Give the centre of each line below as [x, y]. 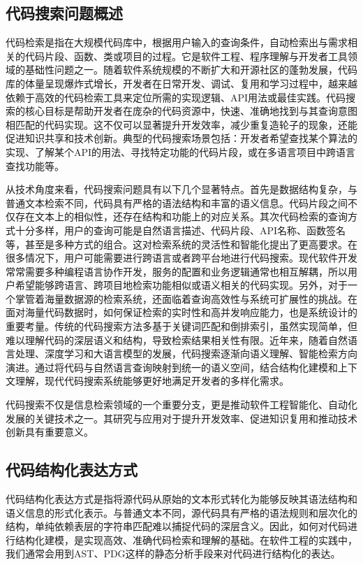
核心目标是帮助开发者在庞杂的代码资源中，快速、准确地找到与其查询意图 [191, 111]
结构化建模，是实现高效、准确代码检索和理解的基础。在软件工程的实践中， [186, 539]
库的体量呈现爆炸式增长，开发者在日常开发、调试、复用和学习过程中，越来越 [181, 83]
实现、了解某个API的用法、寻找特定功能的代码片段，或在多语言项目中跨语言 [181, 151]
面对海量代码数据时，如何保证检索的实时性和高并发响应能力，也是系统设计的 [181, 312]
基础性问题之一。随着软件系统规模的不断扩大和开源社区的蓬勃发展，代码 [191, 70]
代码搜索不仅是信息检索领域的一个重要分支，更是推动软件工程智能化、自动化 [181, 405]
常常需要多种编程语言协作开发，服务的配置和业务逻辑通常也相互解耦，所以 [177, 271]
